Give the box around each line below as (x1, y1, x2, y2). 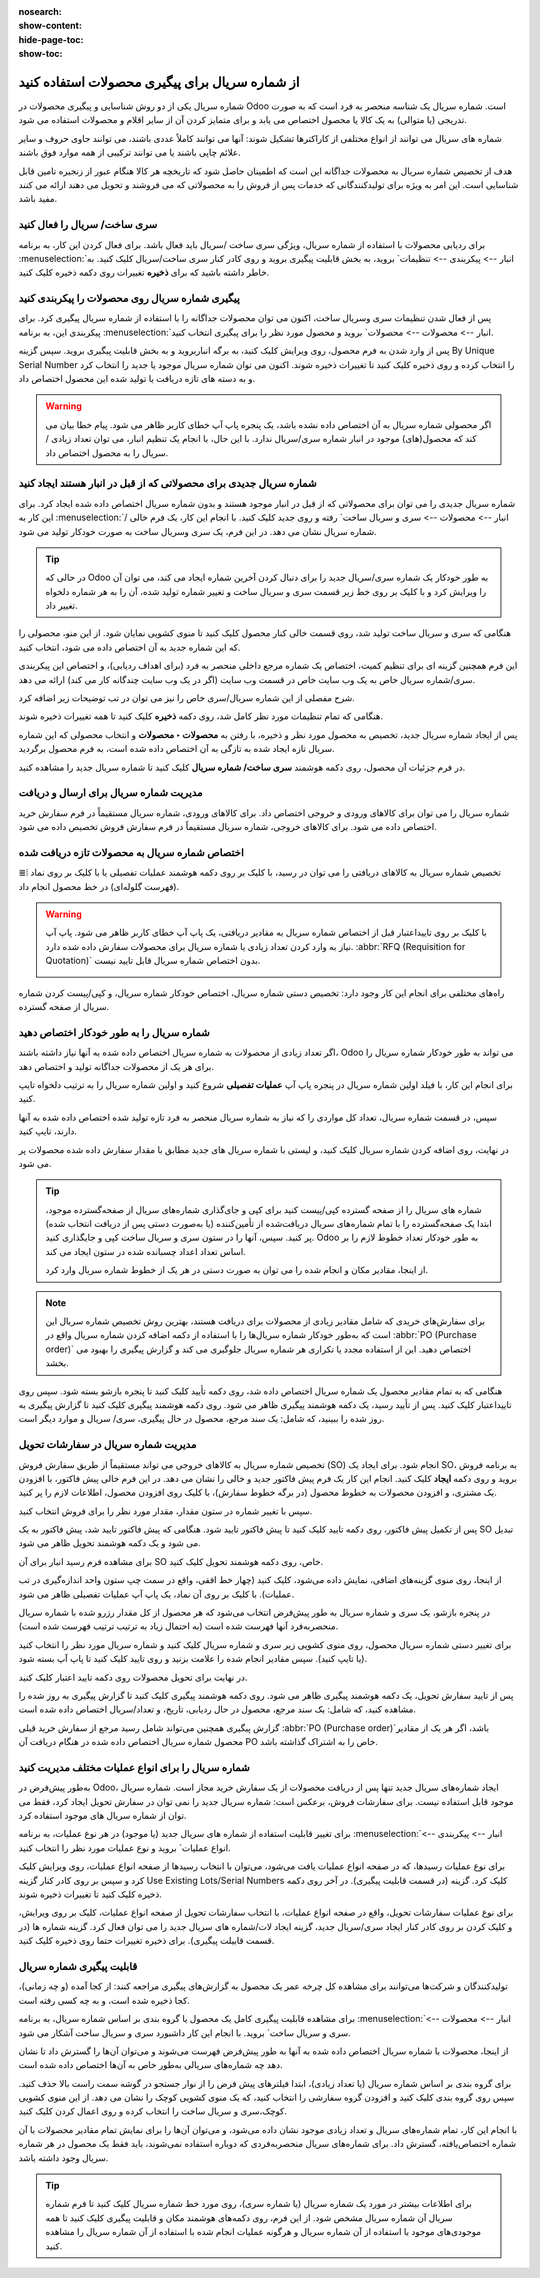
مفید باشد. (18, 193, 58, 205)
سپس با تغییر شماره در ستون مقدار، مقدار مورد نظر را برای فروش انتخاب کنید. (18, 1505, 313, 1517)
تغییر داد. (45, 600, 79, 612)
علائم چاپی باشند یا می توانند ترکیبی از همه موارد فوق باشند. (18, 146, 241, 159)
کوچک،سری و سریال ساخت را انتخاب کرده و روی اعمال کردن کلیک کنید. (18, 2105, 287, 2117)
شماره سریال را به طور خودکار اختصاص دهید (18, 1025, 210, 1039)
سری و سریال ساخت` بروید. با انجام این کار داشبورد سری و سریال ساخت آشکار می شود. (18, 2026, 352, 2039)
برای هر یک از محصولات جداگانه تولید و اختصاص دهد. (18, 1060, 215, 1072)
